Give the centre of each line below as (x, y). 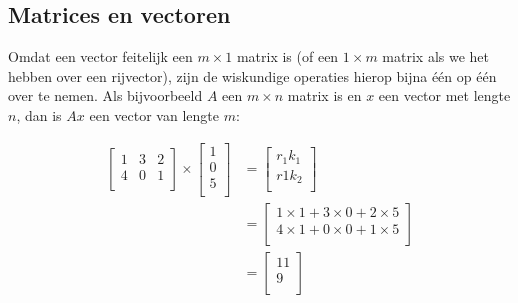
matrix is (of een (287, 56)
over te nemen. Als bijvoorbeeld (105, 95)
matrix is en (324, 95)
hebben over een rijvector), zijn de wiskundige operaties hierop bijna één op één (252, 75)
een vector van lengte (154, 114)
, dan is (39, 114)
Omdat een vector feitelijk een (100, 56)
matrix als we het (435, 56)
